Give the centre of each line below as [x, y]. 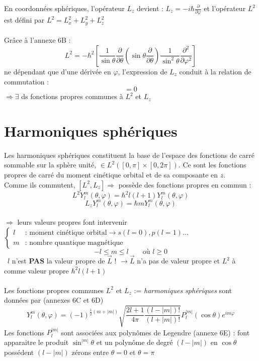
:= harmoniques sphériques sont [183, 290]
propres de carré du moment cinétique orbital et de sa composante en [111, 175]
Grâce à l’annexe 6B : [37, 40]
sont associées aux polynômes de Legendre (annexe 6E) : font [155, 332]
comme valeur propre [36, 270]
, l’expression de [143, 71]
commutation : [27, 81]
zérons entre [90, 352]
